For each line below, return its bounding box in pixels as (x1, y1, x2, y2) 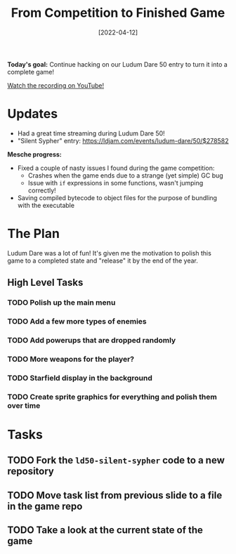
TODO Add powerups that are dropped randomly (7, 335, 176, 345)
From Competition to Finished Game (11, 5, 225, 21)
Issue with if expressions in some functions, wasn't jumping (27, 178, 204, 187)
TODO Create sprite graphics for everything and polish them (7, 392, 218, 402)
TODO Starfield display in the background (7, 373, 152, 383)
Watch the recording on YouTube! (7, 81, 104, 89)
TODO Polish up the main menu (7, 298, 116, 308)
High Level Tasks (7, 277, 84, 289)
